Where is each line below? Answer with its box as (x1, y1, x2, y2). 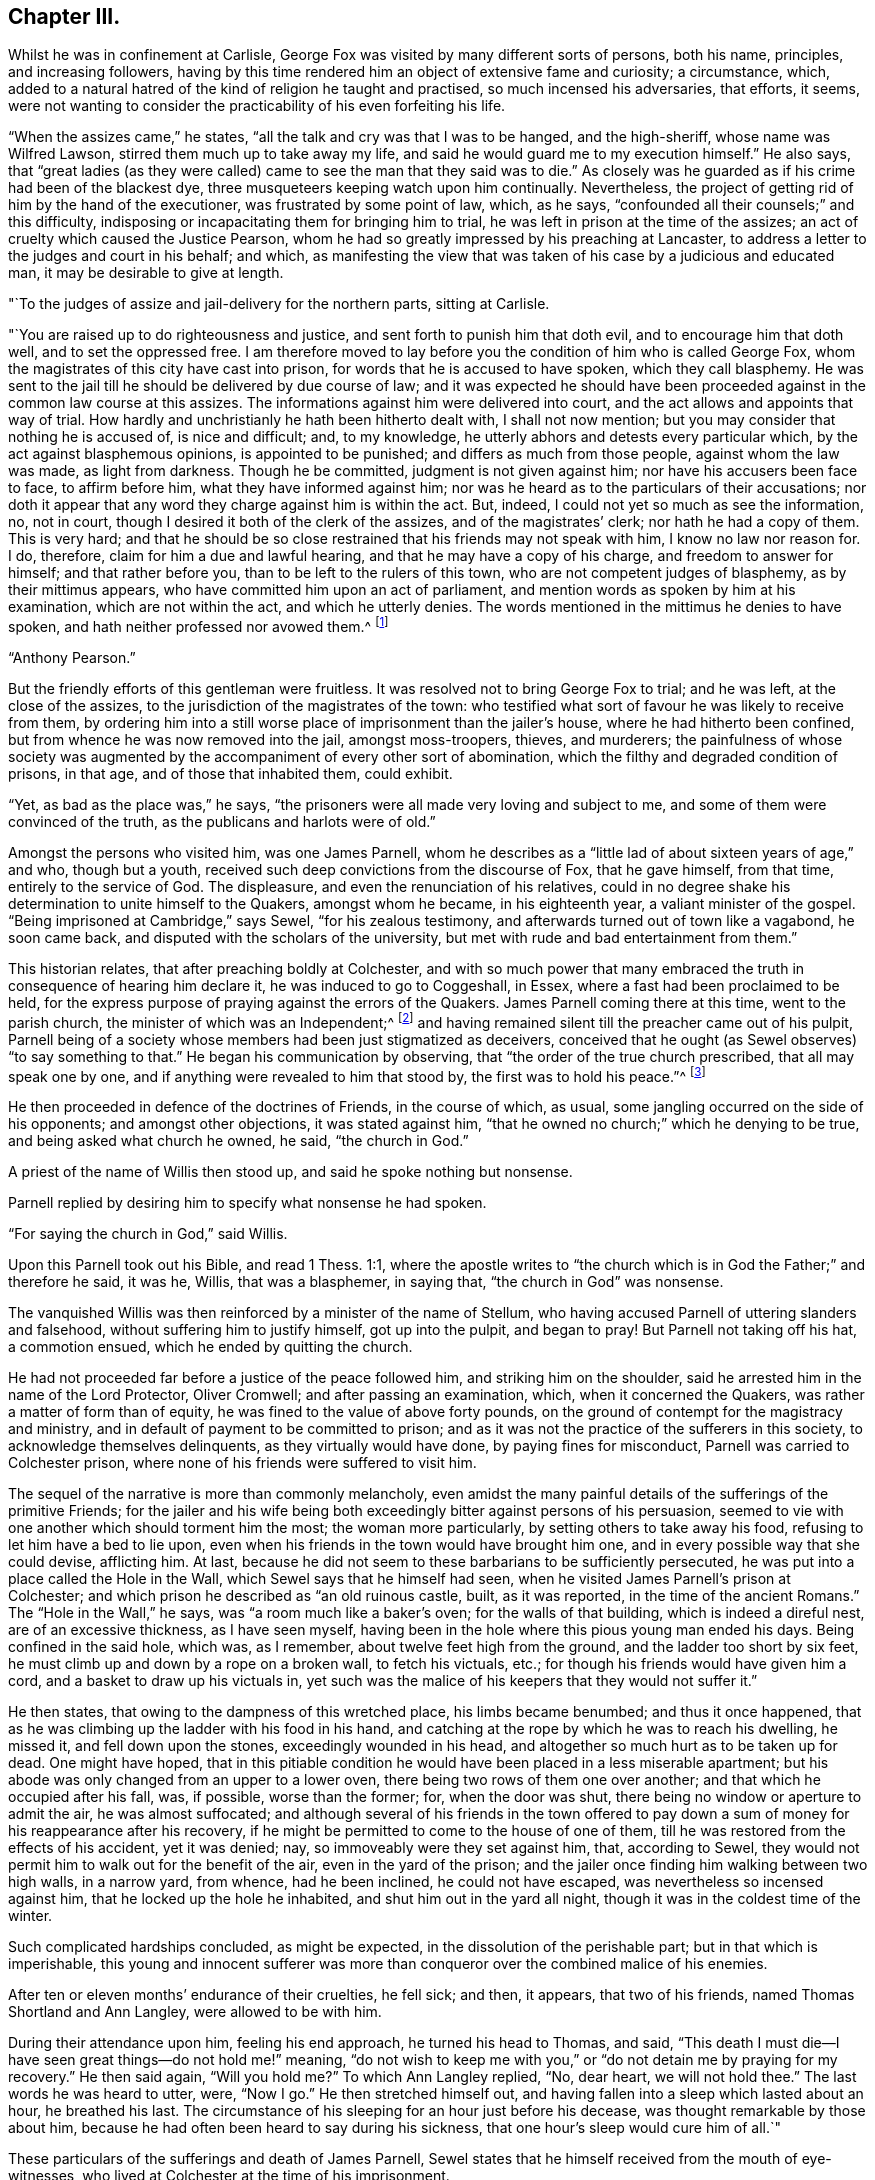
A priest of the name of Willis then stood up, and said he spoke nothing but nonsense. (8, 1163, 573, 1181)
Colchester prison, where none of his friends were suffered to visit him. (8, 1454, 477, 1472)
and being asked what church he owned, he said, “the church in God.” (8, 1132, 469, 1150)
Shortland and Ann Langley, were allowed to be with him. (8, 2003, 382, 2021)
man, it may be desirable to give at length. (8, 264, 284, 282)
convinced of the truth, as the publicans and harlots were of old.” (8, 813, 436, 831)
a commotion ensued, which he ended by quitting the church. (8, 1338, 413, 1356)
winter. (8, 1907, 53, 1925)
